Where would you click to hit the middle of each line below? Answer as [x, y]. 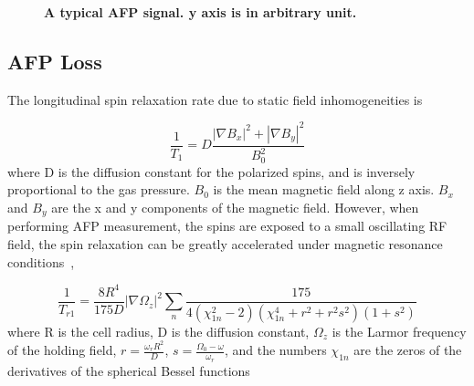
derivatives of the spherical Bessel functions [129, 370]
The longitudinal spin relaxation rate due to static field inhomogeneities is [215, 99]
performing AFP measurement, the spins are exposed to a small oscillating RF [227, 226]
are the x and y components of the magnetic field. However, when [235, 207]
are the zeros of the [408, 350]
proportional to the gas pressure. [99, 189]
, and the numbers [275, 350]
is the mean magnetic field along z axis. [324, 189]
